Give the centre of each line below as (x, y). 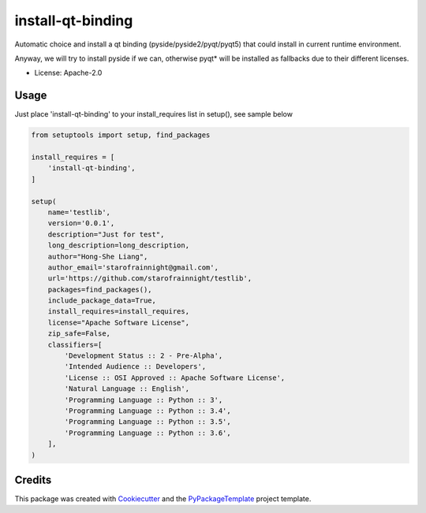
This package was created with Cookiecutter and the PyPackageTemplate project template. (163, 499)
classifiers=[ (75, 344)
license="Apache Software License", (118, 322)
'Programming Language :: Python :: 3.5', (148, 422)
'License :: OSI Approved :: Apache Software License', (175, 377)
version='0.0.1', (81, 223)
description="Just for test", (106, 234)
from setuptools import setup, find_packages (121, 135)
